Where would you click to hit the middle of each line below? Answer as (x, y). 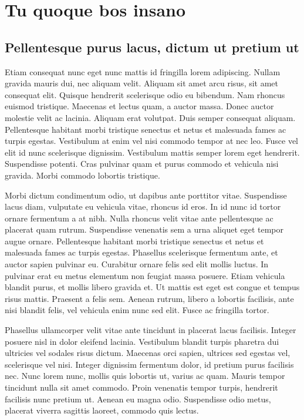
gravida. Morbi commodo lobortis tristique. (82, 175)
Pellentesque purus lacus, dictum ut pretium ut (152, 47)
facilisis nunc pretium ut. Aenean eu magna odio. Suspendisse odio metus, (138, 399)
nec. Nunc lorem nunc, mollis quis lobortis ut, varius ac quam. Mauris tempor (145, 376)
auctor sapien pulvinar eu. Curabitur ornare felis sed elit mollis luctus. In (137, 264)
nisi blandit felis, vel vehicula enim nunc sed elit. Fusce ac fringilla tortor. (137, 310)
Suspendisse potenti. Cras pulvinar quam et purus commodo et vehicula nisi (142, 164)
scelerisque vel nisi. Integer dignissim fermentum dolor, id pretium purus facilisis (149, 364)
